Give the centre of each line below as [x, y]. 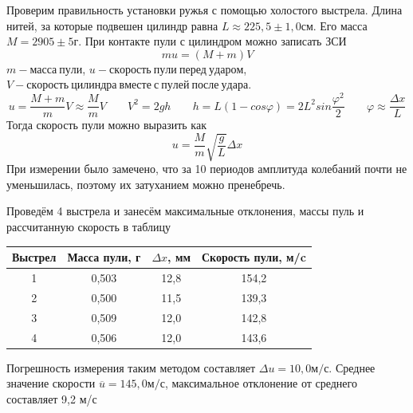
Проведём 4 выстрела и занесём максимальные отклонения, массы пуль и [185, 211]
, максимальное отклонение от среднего [261, 383]
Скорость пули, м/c [254, 257]
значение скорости [51, 383]
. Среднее [352, 367]
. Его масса [340, 25]
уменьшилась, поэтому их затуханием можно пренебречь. [146, 184]
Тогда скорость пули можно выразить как [106, 125]
